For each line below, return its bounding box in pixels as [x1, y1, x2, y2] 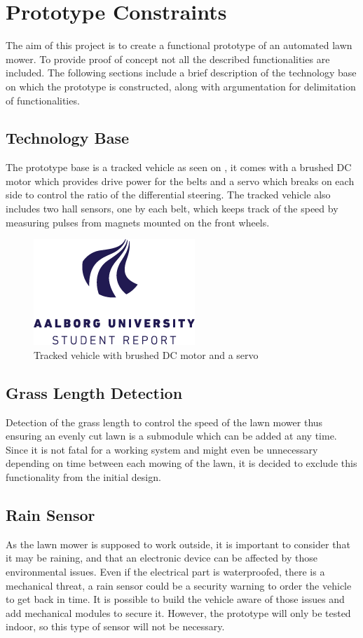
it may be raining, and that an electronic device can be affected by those [6, 550, 318, 565]
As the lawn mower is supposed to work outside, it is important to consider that [6, 536, 350, 551]
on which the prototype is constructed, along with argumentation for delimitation [6, 79, 356, 93]
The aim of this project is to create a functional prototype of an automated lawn [6, 38, 352, 53]
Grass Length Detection [6, 381, 183, 403]
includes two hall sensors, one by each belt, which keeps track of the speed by [6, 201, 338, 216]
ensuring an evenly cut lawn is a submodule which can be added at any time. [6, 428, 337, 443]
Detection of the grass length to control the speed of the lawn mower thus [6, 414, 323, 429]
